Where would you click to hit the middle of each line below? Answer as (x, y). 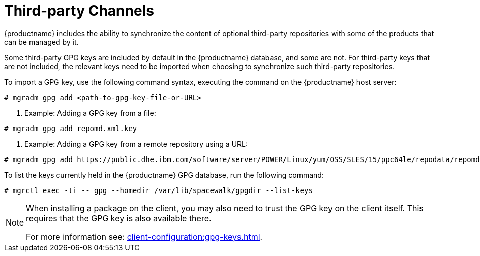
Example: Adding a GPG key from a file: (90, 113)
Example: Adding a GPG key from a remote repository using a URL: (136, 144)
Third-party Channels (79, 11)
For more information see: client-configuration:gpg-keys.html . (144, 236)
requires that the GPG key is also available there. (119, 218)
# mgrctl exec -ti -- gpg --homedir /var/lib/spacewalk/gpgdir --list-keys (158, 190)
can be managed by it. (41, 42)
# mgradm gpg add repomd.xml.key (71, 128)
